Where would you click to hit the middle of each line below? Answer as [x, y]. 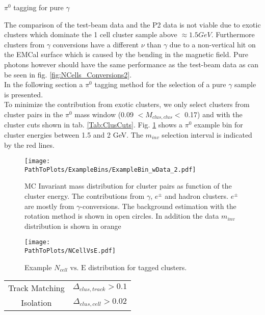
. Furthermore [233, 34]
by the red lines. [29, 145]
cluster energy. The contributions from [85, 196]
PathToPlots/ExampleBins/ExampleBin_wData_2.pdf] [110, 169]
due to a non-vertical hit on [213, 44]
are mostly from [49, 206]
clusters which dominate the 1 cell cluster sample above [91, 34]
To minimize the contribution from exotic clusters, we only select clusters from [127, 104]
